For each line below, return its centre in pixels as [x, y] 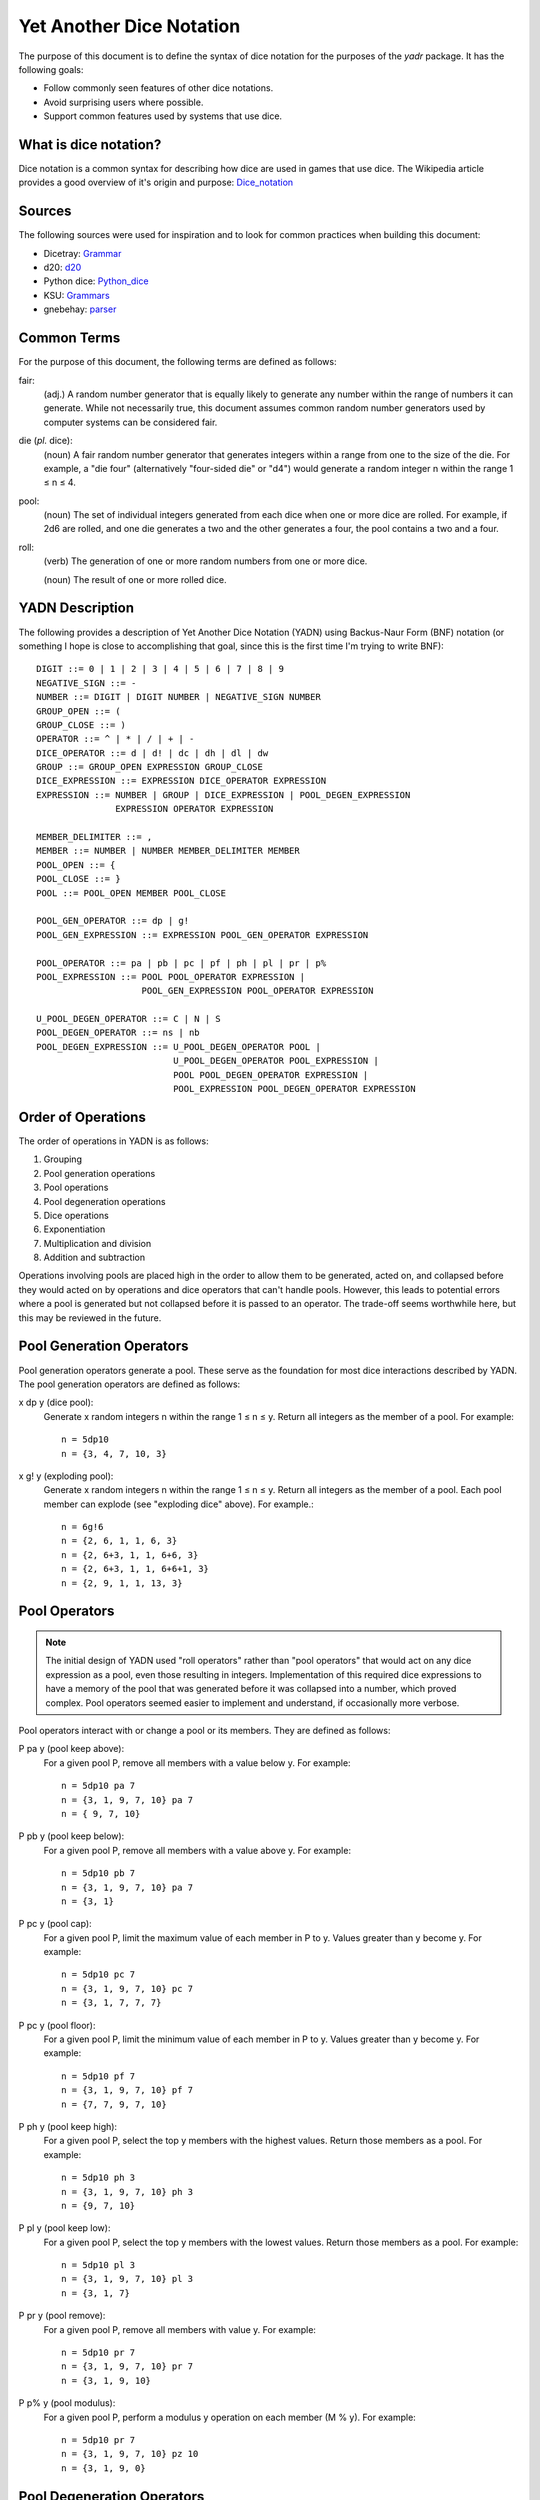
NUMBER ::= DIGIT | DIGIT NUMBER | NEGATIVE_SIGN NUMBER [179, 697]
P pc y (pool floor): [57, 2025]
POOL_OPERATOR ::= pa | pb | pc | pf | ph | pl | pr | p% [181, 963]
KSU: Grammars [76, 295]
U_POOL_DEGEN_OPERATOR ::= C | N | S [129, 1019]
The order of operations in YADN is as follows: [113, 1141]
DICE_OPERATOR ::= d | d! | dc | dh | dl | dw [152, 753]
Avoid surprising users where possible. [123, 102]
